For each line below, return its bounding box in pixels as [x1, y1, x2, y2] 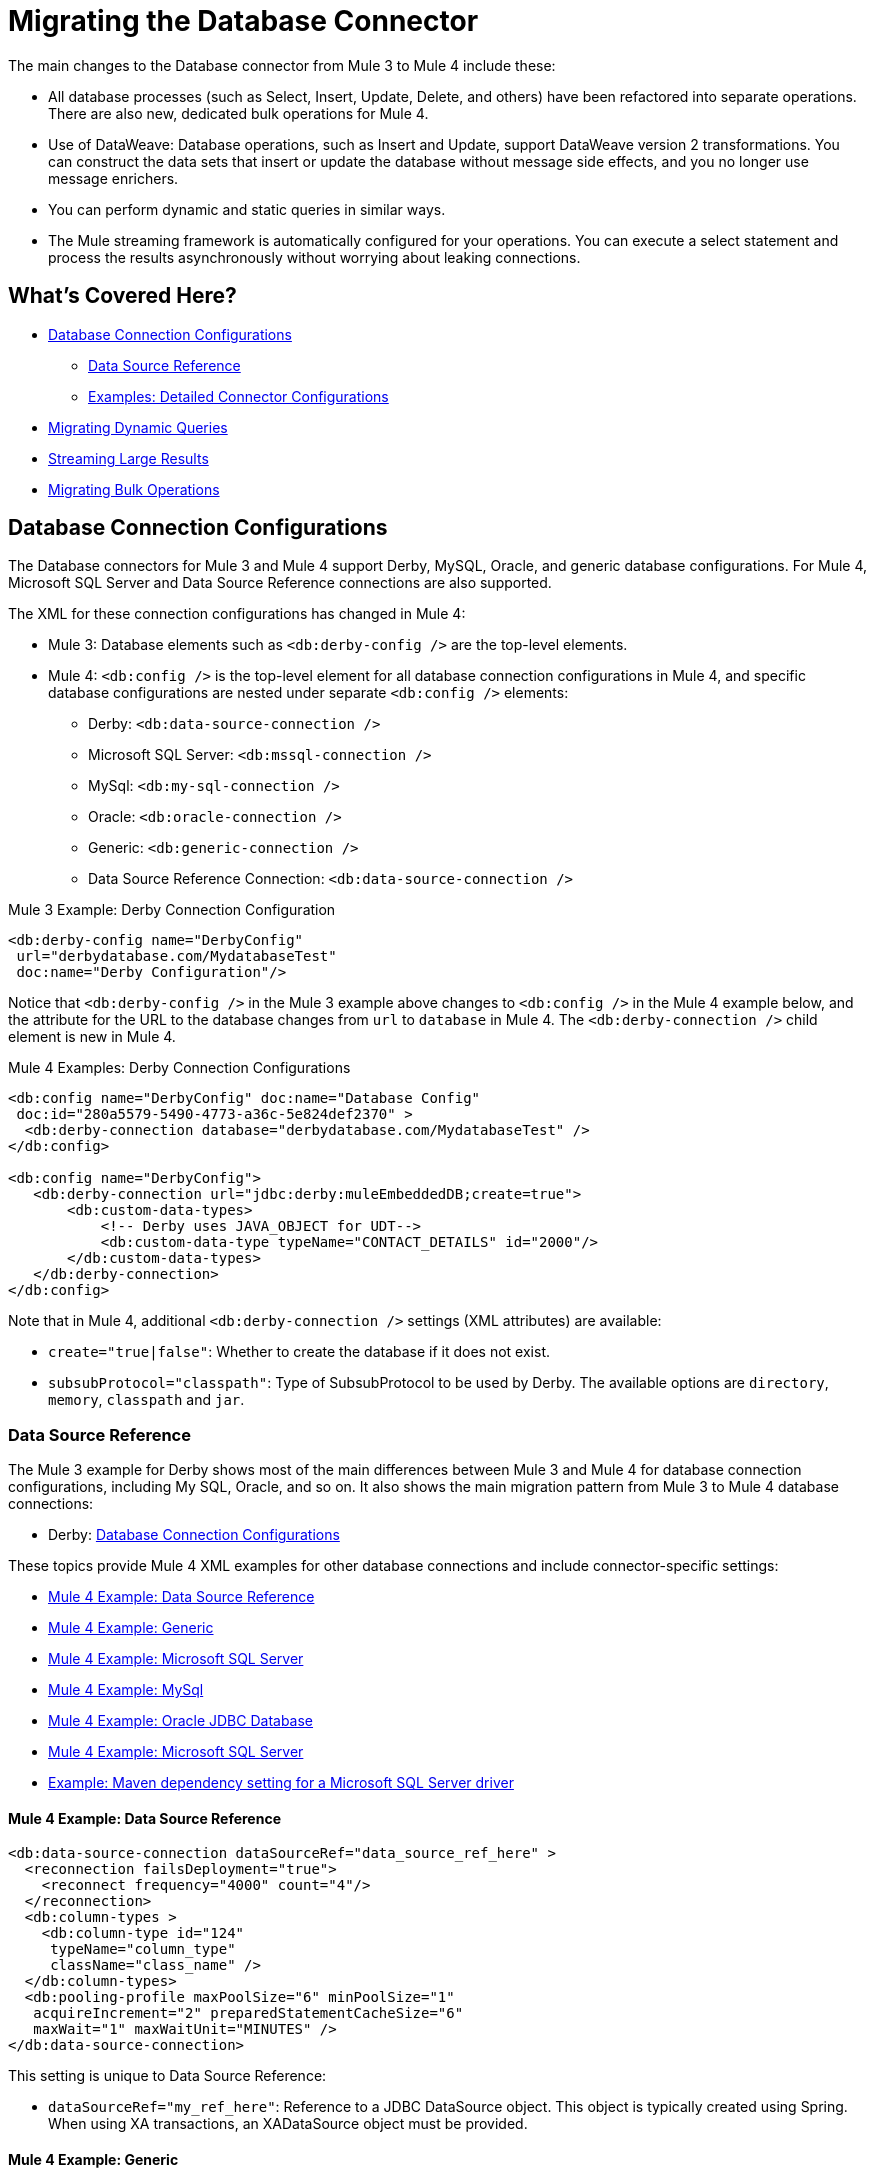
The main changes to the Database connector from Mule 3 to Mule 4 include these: [8, 56, 556, 74]
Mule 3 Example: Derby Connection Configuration [8, 901, 336, 919]
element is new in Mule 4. [8, 1028, 176, 1046]
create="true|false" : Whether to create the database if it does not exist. [48, 1343, 551, 1361]
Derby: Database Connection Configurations [48, 1526, 340, 1544]
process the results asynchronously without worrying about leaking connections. [48, 248, 581, 266]
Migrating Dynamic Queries [48, 418, 228, 436]
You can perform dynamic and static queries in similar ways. [48, 200, 446, 218]
